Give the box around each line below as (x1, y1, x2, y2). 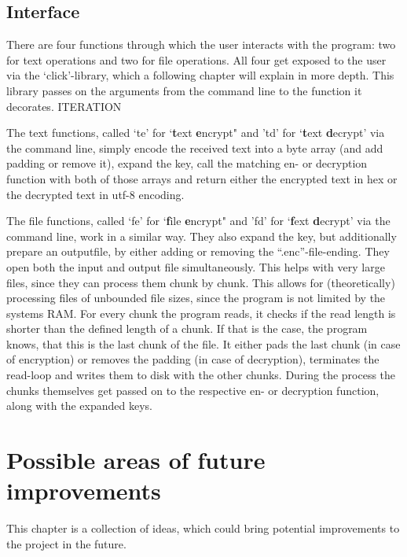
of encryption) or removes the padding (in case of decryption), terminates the (6, 351, 379, 367)
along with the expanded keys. (6, 397, 152, 414)
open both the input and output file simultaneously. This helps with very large (6, 258, 385, 275)
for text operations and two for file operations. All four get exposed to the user (6, 51, 387, 68)
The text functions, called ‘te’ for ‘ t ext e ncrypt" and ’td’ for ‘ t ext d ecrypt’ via (6, 124, 385, 141)
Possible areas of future (6, 444, 266, 476)
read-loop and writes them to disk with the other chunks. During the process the (6, 367, 396, 383)
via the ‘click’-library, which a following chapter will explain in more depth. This (6, 67, 394, 83)
